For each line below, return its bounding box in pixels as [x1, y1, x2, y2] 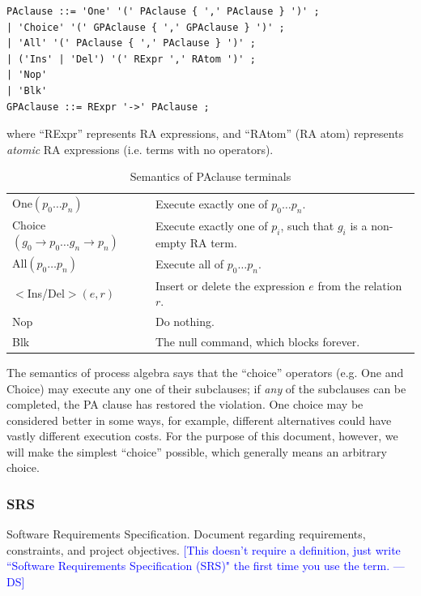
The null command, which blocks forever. [155, 332, 360, 349]
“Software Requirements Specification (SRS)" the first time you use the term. [6, 557, 390, 574]
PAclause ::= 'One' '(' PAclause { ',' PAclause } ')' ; [6, 6, 320, 17]
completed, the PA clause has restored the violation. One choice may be [6, 396, 364, 413]
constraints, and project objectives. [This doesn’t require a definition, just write [6, 541, 401, 558]
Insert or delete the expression [155, 277, 305, 294]
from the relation [317, 277, 402, 294]
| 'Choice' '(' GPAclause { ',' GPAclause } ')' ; [6, 21, 285, 33]
